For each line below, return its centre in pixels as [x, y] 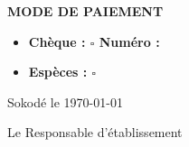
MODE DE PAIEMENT [85, 11]
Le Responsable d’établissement [95, 132]
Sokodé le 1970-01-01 [65, 101]
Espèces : [58, 72]
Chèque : [57, 41]
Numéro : [129, 41]
